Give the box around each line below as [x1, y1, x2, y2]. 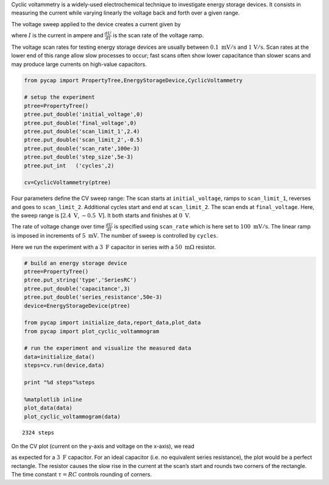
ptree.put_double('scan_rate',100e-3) [24, 145, 140, 152]
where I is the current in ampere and [11, 32, 104, 39]
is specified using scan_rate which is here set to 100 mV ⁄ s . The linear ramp [113, 223, 311, 230]
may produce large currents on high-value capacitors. [11, 60, 147, 68]
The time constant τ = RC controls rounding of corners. [11, 471, 152, 478]
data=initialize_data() [24, 353, 96, 360]
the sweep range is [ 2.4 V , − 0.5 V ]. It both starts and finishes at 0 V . [11, 212, 191, 219]
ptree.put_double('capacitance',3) [24, 285, 130, 292]
